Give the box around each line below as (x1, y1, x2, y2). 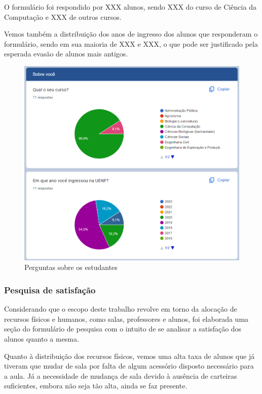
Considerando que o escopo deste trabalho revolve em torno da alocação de (4, 304, 237, 314)
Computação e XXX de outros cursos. (4, 11, 122, 22)
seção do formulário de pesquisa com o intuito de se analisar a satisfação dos (4, 323, 242, 334)
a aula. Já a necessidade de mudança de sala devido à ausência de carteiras (4, 370, 237, 381)
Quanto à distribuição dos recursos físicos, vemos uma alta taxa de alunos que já (4, 350, 255, 361)
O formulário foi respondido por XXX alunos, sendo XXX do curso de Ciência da (4, 2, 256, 12)
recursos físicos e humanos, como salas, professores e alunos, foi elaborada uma (4, 313, 249, 324)
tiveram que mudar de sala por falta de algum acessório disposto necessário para (4, 360, 254, 371)
